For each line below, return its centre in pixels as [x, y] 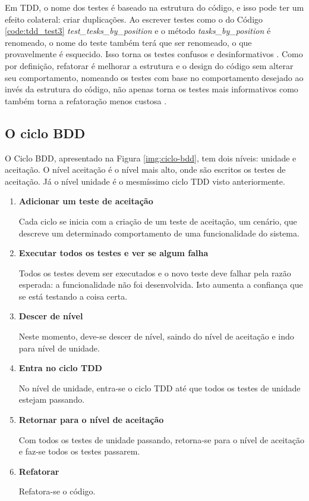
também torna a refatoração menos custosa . [86, 100]
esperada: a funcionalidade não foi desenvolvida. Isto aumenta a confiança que [161, 284]
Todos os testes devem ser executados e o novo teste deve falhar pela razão [155, 273]
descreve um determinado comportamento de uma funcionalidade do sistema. [159, 233]
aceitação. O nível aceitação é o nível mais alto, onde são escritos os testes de [145, 169]
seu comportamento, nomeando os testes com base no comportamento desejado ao [154, 77]
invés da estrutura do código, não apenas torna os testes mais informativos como [152, 89]
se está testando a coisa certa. [73, 296]
